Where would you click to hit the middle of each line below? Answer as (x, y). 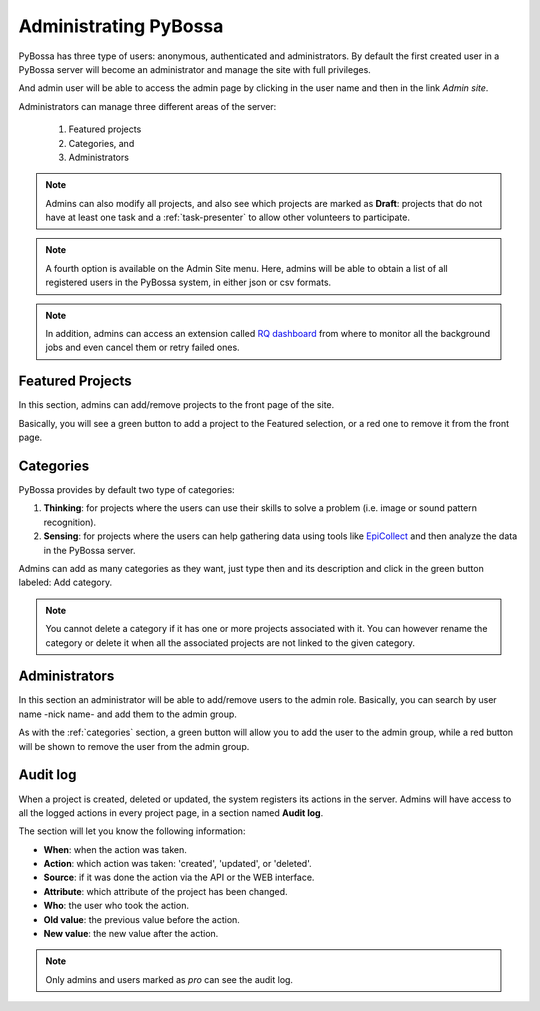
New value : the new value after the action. (131, 934)
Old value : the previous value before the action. (141, 919)
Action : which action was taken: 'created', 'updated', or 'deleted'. (177, 864)
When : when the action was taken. (115, 849)
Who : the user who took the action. (116, 906)
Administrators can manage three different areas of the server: (147, 106)
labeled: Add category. (65, 582)
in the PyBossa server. (89, 550)
